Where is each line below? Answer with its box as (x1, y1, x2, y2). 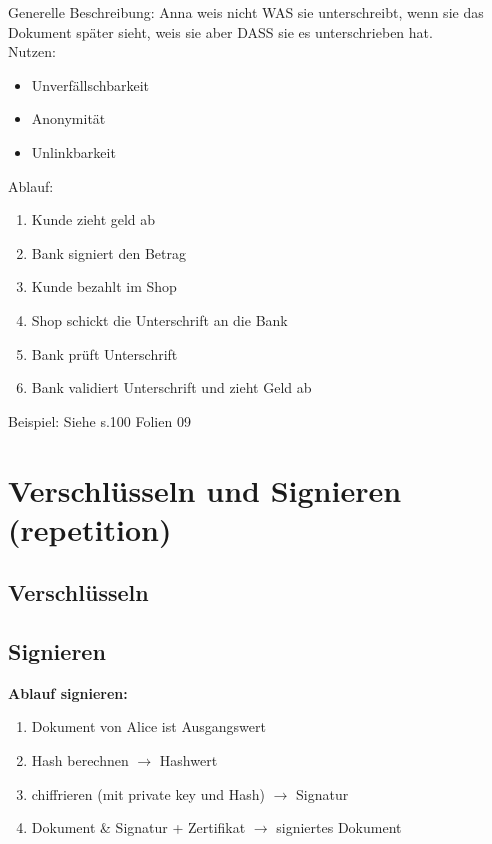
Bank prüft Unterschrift (31, 343, 178, 364)
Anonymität (31, 108, 106, 129)
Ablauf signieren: (8, 682, 128, 703)
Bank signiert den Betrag (31, 242, 186, 263)
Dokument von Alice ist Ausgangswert (31, 716, 266, 737)
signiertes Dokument (276, 817, 402, 838)
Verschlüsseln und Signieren (8, 469, 402, 510)
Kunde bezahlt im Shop (31, 276, 177, 297)
